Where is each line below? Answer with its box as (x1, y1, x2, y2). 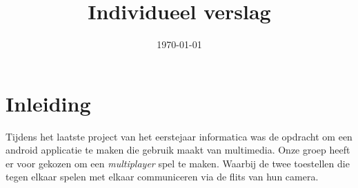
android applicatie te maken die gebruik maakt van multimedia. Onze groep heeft (6, 143, 350, 157)
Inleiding (6, 89, 91, 117)
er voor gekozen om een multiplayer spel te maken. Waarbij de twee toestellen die (6, 156, 350, 170)
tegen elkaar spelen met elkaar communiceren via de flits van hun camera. (6, 169, 319, 184)
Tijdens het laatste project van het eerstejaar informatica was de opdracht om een (6, 129, 352, 143)
